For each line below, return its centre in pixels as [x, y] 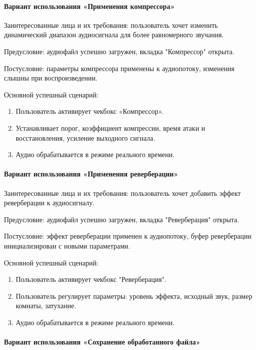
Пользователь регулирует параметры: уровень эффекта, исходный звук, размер [134, 296]
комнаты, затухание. [46, 306]
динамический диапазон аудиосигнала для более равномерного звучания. [114, 35]
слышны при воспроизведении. [51, 78]
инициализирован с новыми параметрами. [67, 245]
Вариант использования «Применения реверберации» [91, 174]
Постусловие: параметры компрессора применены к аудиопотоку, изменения [119, 68]
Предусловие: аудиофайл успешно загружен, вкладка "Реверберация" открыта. [122, 219]
